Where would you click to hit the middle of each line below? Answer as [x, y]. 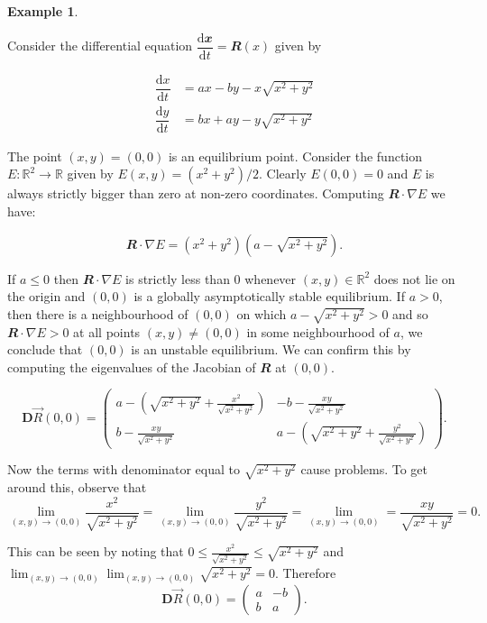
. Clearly [283, 174]
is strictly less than [178, 278]
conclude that [45, 349]
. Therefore [305, 573]
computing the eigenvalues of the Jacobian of [132, 366]
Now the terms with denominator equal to [124, 469]
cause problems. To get [364, 469]
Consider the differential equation [100, 46]
